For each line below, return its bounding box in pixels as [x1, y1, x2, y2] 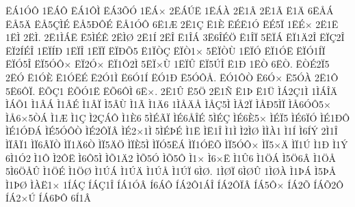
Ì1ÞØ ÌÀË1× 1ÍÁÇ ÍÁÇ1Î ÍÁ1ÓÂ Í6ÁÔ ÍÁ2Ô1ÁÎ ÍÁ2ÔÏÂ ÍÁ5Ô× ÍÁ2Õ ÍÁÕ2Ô [5, 177, 344, 191]
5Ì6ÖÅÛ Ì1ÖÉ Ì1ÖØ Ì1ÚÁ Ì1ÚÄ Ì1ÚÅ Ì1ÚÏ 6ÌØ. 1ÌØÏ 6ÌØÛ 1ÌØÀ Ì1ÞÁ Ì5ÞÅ [5, 164, 337, 178]
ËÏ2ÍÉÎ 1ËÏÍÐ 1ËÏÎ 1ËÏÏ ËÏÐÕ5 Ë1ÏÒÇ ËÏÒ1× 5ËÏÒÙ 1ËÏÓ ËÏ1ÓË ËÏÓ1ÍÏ [5, 43, 326, 57]
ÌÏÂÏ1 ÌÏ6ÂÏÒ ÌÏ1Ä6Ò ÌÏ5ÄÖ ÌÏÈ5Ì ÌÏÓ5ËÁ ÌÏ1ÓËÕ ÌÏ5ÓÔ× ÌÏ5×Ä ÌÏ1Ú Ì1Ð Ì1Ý [5, 137, 348, 151]
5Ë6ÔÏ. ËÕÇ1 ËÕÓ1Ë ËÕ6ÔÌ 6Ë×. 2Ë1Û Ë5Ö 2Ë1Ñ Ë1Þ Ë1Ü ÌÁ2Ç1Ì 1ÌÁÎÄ [5, 83, 338, 98]
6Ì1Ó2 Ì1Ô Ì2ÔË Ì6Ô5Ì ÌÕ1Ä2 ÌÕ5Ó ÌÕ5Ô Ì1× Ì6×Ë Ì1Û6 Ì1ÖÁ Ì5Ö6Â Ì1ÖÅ [5, 150, 336, 165]
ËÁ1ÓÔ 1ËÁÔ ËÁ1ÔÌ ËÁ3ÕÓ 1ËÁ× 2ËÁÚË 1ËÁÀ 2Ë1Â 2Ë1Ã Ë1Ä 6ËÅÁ [5, 3, 334, 17]
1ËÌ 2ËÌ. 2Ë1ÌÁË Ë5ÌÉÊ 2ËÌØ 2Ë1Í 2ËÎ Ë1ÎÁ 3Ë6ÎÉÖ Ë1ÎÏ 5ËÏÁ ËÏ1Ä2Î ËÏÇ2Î [5, 30, 345, 44]
